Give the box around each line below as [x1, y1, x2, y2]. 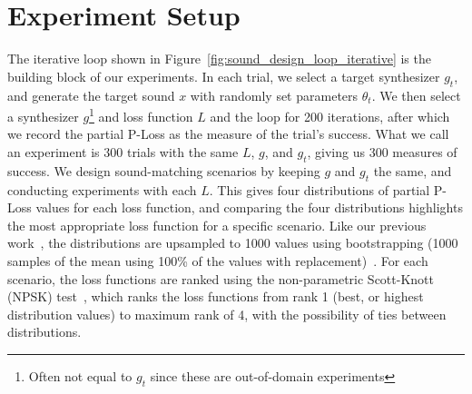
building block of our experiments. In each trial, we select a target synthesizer [7, 66, 440, 85]
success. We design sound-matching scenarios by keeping [7, 161, 320, 180]
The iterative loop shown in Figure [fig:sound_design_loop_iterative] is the [7, 49, 431, 68]
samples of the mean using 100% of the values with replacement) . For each [7, 251, 428, 270]
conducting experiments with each [7, 180, 197, 199]
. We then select [371, 85, 461, 104]
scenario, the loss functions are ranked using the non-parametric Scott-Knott [7, 269, 434, 288]
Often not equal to [28, 366, 133, 385]
